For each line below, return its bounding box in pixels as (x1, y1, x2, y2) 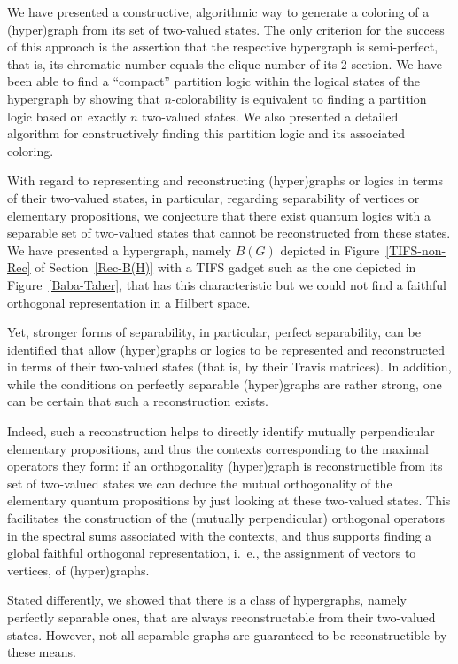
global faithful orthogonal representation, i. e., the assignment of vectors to (7, 543, 416, 562)
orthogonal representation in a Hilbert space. (7, 293, 251, 311)
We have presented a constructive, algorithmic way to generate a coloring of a (7, 3, 430, 20)
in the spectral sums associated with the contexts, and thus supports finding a (7, 526, 432, 544)
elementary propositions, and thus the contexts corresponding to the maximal (7, 439, 429, 457)
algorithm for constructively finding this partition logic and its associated (7, 124, 405, 143)
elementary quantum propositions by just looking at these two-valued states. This (7, 491, 451, 510)
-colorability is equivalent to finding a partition (171, 89, 427, 107)
